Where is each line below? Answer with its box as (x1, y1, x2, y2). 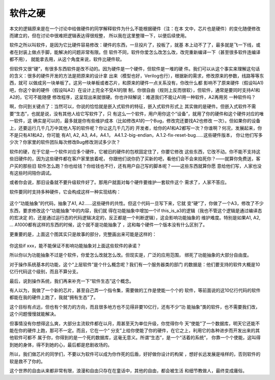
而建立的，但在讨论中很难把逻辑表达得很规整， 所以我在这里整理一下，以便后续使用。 (9, 32, 189, 38)
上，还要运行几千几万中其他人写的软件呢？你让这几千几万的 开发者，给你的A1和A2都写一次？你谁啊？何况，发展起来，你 (9, 125, 262, 131)
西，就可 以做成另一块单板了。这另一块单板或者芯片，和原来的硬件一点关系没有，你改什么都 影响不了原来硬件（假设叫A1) (9, 80, 264, 86)
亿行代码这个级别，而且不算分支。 (9, 268, 81, 275)
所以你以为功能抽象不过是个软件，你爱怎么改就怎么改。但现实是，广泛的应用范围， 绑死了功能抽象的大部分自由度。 (9, 252, 252, 258)
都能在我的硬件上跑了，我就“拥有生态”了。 (9, 294, 99, 300)
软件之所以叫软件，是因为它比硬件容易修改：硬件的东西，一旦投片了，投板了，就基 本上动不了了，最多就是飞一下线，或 (9, 42, 261, 48)
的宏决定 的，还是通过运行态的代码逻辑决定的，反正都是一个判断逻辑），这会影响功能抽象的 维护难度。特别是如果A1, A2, (9, 214, 261, 220)
